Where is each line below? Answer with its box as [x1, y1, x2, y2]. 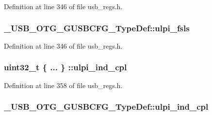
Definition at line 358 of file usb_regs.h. [4, 80, 123, 90]
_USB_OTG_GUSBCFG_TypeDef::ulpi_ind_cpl [4, 101, 209, 113]
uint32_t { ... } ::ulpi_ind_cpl [4, 61, 127, 73]
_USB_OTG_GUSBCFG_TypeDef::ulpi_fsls [4, 22, 190, 34]
